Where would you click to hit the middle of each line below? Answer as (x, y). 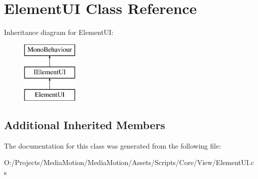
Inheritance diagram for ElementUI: (59, 32)
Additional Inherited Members (85, 125)
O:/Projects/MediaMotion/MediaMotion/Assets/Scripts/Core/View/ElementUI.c (129, 162)
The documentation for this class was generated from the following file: (113, 145)
